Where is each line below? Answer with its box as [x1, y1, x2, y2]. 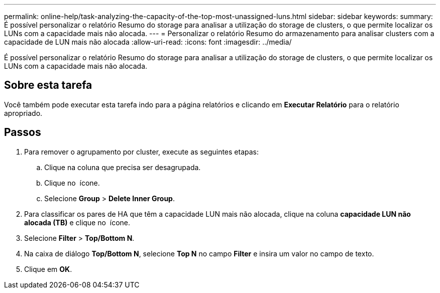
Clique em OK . [24, 264, 72, 273]
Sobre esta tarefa [4, 79, 92, 92]
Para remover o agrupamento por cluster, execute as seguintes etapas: [24, 147, 259, 156]
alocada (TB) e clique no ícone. [24, 218, 131, 227]
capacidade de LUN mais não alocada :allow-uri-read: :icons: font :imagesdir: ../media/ [4, 38, 292, 46]
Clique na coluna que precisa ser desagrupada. [44, 163, 201, 172]
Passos [4, 126, 41, 139]
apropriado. [4, 108, 43, 117]
